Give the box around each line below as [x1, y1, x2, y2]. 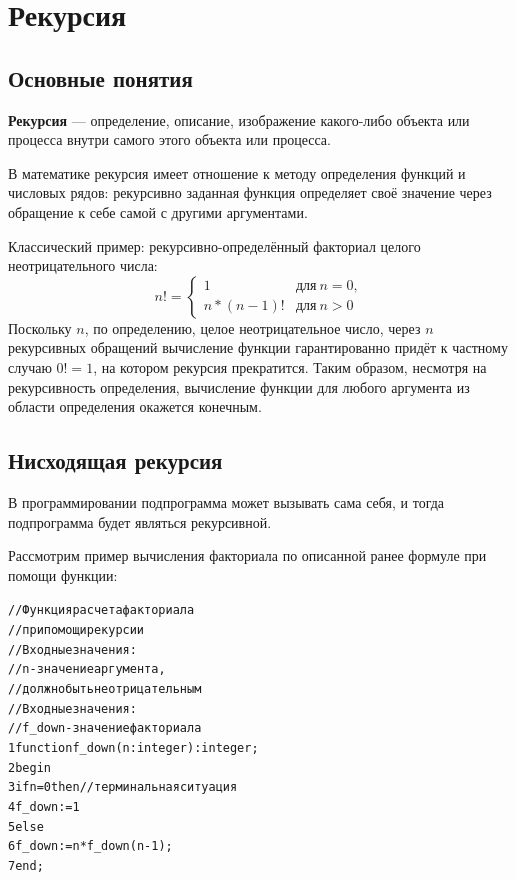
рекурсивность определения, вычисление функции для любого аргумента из [8, 376, 470, 397]
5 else [8, 819, 44, 834]
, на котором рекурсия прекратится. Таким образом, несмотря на [93, 356, 487, 377]
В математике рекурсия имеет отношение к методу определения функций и [8, 162, 466, 183]
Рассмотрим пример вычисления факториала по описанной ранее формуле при [8, 545, 487, 566]
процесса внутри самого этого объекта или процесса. [8, 129, 331, 150]
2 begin [8, 760, 51, 775]
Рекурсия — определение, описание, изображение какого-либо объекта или [8, 109, 470, 130]
